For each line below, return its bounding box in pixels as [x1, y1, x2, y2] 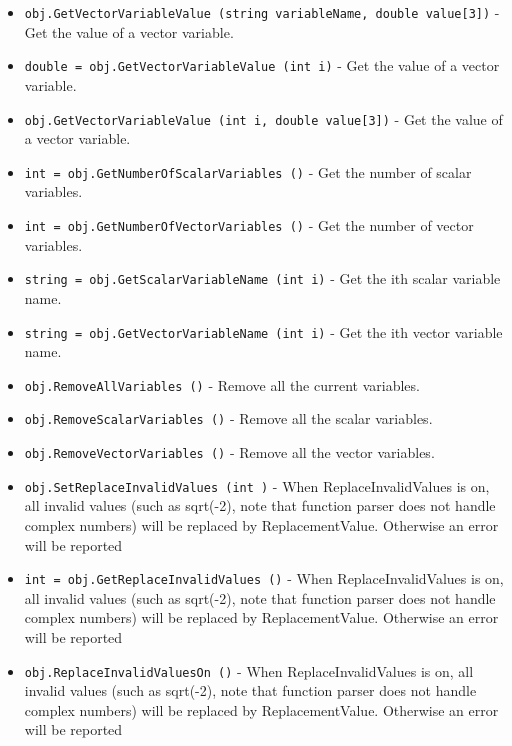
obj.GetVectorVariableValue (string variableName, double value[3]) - [24, 2, 500, 22]
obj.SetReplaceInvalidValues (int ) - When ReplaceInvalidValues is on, [24, 475, 490, 496]
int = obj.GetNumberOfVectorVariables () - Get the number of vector [24, 215, 474, 235]
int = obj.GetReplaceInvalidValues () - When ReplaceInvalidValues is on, [24, 568, 504, 589]
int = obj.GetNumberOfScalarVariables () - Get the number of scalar [24, 161, 472, 182]
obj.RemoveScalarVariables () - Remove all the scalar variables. [24, 408, 433, 429]
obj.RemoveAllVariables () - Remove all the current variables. [24, 374, 420, 395]
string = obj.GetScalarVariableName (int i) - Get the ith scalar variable [24, 268, 501, 289]
